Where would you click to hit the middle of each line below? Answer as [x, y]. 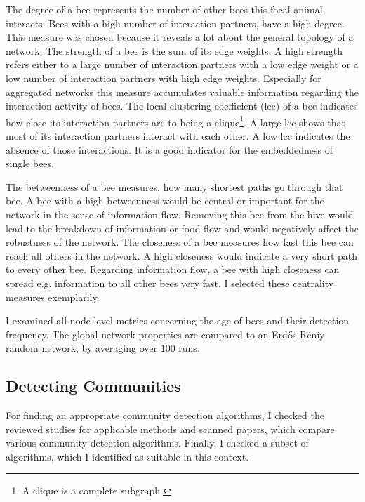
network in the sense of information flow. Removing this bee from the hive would [180, 214]
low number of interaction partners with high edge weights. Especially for [164, 78]
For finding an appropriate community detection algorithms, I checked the [165, 415]
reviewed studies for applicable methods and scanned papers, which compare [170, 429]
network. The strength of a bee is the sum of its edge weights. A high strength [174, 50]
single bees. [30, 163]
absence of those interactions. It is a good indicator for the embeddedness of [170, 149]
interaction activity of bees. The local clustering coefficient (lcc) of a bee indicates [182, 106]
